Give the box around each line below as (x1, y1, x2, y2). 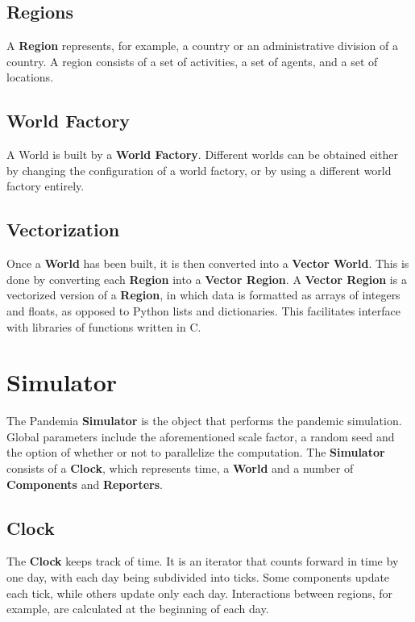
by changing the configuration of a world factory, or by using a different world (6, 161, 392, 178)
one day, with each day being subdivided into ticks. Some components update (6, 569, 390, 586)
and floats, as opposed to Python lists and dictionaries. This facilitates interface (6, 302, 400, 319)
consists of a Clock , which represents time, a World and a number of (6, 460, 354, 477)
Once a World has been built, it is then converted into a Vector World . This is (6, 255, 409, 272)
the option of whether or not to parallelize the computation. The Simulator (6, 444, 385, 461)
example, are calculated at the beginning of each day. (6, 600, 269, 617)
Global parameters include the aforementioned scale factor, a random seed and (6, 428, 395, 445)
